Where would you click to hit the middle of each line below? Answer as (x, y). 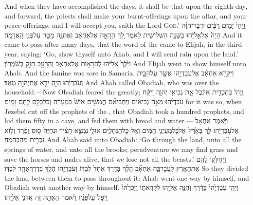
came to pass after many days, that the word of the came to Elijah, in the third (123, 44)
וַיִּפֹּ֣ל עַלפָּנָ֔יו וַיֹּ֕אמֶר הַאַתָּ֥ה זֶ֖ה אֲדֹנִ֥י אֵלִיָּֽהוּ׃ (56, 196)
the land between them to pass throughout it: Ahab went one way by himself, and (127, 177)
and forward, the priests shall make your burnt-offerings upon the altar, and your (126, 15)
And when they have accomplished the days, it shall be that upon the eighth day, (126, 6)
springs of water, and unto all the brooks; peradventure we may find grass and (121, 149)
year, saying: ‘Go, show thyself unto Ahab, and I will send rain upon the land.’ (121, 53)
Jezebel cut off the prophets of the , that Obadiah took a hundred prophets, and (124, 111)
